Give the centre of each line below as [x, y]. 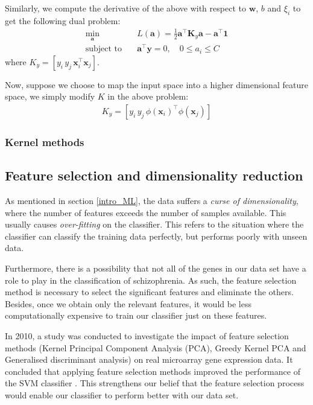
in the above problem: [148, 96]
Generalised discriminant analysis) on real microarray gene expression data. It [149, 359]
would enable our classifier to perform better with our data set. [122, 394]
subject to [104, 49]
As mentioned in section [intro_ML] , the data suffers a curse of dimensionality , [152, 200]
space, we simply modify [50, 96]
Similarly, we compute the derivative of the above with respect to [125, 8]
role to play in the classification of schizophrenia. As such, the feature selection [151, 280]
